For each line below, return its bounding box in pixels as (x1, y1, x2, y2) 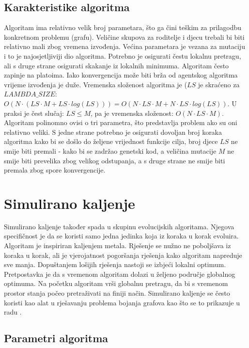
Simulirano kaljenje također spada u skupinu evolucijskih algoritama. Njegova (4, 221, 234, 231)
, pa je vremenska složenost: (90, 108, 173, 118)
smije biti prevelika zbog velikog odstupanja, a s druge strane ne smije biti (4, 155, 225, 165)
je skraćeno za (198, 79, 240, 89)
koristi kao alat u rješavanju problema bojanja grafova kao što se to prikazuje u (4, 297, 240, 307)
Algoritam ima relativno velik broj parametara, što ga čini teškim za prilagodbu (4, 22, 242, 32)
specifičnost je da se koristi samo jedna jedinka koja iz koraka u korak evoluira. (4, 231, 239, 241)
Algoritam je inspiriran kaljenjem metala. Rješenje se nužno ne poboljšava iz (4, 240, 231, 251)
